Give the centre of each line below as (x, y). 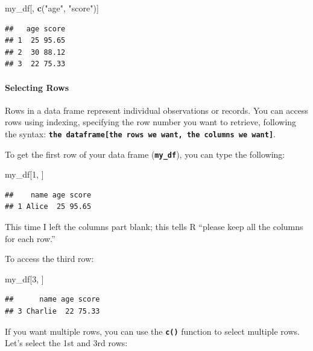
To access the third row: (49, 259)
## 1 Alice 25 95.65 (48, 207)
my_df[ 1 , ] (24, 174)
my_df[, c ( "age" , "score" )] (52, 8)
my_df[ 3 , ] (24, 278)
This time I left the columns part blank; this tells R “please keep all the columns (154, 227)
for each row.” (30, 238)
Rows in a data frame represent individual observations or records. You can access (157, 110)
